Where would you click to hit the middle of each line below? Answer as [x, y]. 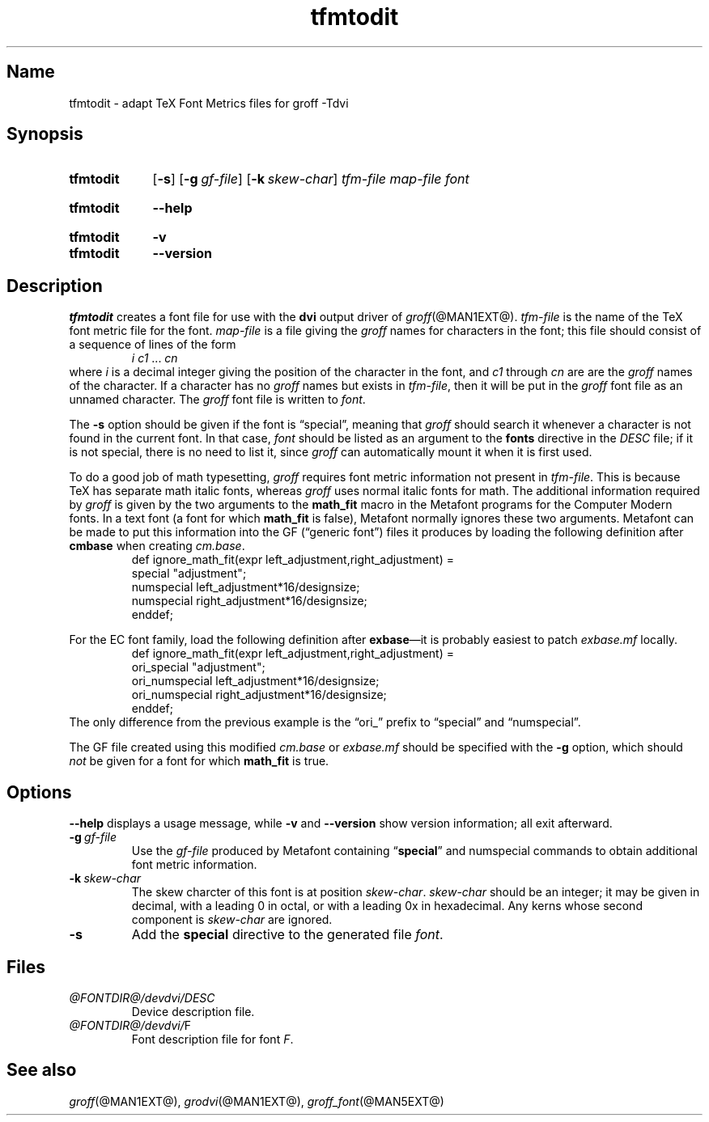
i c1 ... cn [155, 358]
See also [42, 1070]
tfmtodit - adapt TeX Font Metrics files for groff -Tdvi [209, 103]
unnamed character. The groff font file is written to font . [217, 400]
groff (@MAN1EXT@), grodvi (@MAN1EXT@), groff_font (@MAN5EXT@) [257, 1101]
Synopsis [45, 134]
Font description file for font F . [212, 1039]
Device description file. [193, 1011]
